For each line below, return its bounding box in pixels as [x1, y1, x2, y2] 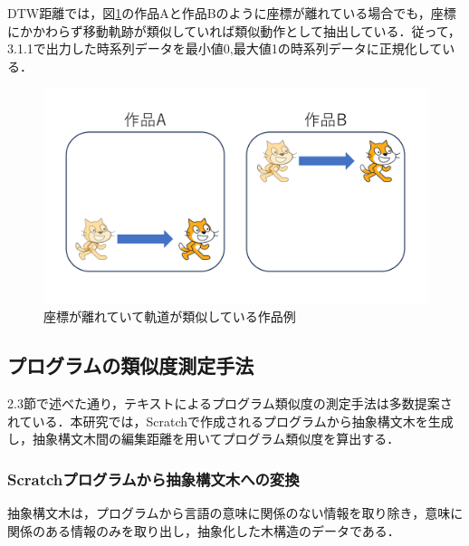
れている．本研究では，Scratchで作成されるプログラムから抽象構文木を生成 [7, 411, 454, 430]
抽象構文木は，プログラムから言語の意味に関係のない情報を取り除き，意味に [7, 503, 464, 522]
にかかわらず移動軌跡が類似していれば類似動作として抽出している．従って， [7, 21, 461, 40]
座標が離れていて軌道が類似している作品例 [43, 307, 296, 326]
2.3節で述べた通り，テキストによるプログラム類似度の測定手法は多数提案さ [7, 394, 453, 413]
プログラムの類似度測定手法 [7, 351, 254, 379]
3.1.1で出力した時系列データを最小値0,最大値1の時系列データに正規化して [7, 39, 443, 58]
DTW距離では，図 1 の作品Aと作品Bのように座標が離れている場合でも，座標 [7, 4, 456, 22]
